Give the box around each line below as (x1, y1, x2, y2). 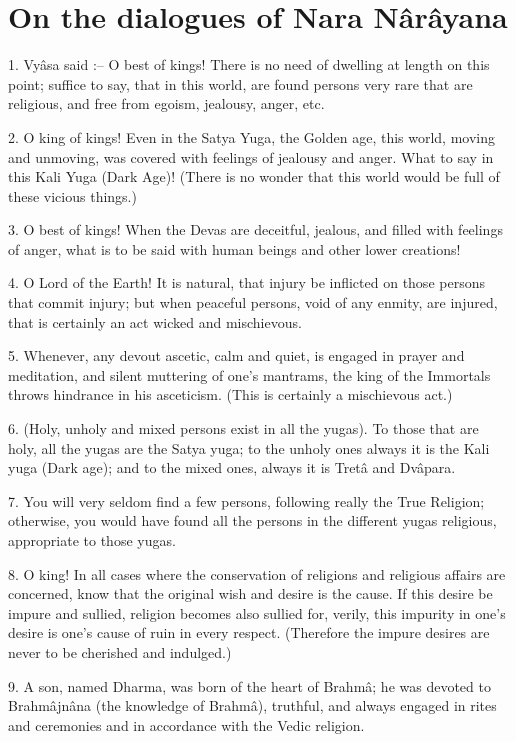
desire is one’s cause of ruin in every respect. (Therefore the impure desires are (8, 622, 490, 643)
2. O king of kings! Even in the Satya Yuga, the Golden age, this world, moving (8, 126, 496, 147)
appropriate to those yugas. (8, 530, 176, 550)
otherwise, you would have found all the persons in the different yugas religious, (8, 510, 497, 531)
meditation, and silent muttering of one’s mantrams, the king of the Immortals (8, 364, 491, 385)
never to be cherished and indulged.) (8, 641, 232, 662)
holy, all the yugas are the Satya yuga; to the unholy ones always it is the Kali (8, 437, 490, 458)
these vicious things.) (8, 185, 137, 206)
